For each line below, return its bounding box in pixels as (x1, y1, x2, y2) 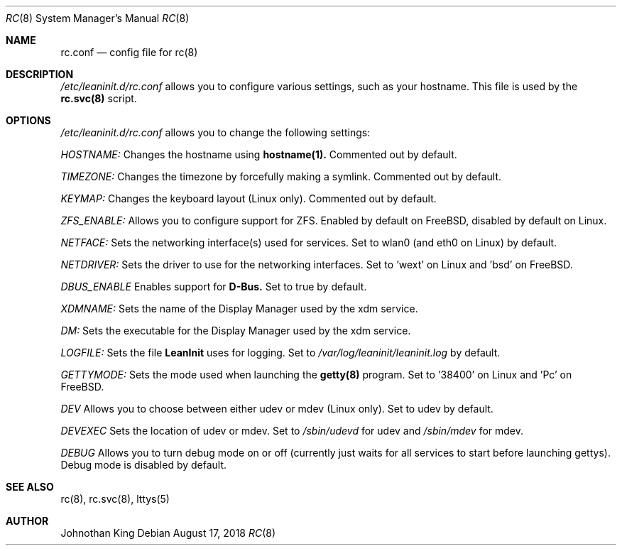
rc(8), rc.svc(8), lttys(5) (60, 493, 170, 505)
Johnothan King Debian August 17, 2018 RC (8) (60, 527, 276, 539)
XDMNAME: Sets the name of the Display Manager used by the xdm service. (60, 302, 418, 315)
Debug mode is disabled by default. (60, 459, 227, 471)
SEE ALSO (6, 481, 54, 493)
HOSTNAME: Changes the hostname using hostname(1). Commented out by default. (60, 148, 457, 160)
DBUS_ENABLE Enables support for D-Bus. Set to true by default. (60, 280, 367, 293)
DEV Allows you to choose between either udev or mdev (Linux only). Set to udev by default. (60, 403, 493, 415)
